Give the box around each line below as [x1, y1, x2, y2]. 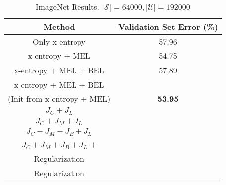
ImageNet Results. [35, 1, 100, 12]
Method [43, 21, 75, 32]
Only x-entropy [33, 36, 86, 47]
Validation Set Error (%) [118, 21, 218, 32]
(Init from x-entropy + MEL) [8, 93, 111, 104]
